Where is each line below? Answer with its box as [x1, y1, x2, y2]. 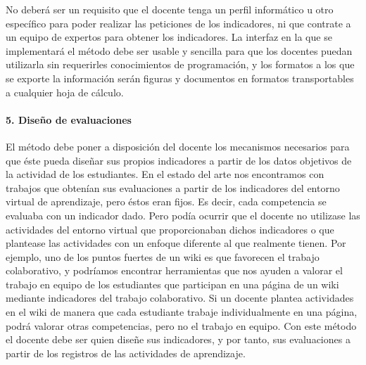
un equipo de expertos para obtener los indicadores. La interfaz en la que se [6, 30, 332, 44]
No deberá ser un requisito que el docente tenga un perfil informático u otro [6, 2, 334, 16]
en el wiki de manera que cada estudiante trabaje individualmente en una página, [6, 305, 358, 319]
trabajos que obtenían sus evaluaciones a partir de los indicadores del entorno [6, 180, 340, 195]
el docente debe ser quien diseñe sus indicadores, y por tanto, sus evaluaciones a [6, 332, 351, 347]
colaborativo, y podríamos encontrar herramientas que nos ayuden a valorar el [6, 263, 343, 278]
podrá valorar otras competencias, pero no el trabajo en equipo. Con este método [6, 318, 357, 333]
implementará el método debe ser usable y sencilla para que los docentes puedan [6, 43, 353, 58]
